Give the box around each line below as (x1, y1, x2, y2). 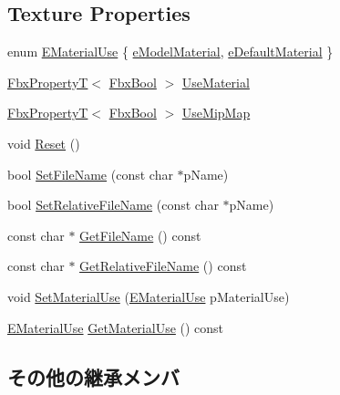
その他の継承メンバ (7, 362, 180, 390)
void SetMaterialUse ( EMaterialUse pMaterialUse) (7, 286, 290, 306)
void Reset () (7, 133, 80, 152)
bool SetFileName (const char (7, 164, 173, 183)
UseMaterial (181, 72, 250, 91)
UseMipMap (181, 103, 251, 122)
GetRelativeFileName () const (79, 256, 247, 275)
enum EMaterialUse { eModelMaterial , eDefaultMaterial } (7, 42, 334, 61)
